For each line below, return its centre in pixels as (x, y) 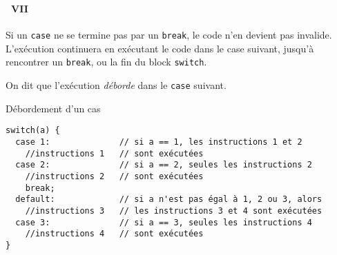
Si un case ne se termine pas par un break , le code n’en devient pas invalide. (169, 35)
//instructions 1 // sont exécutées (114, 153)
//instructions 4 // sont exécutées (114, 234)
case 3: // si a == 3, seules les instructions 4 (164, 222)
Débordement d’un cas (53, 108)
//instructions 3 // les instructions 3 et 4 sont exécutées (174, 211)
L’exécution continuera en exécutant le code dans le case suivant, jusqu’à (160, 48)
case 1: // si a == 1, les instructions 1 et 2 (159, 142)
